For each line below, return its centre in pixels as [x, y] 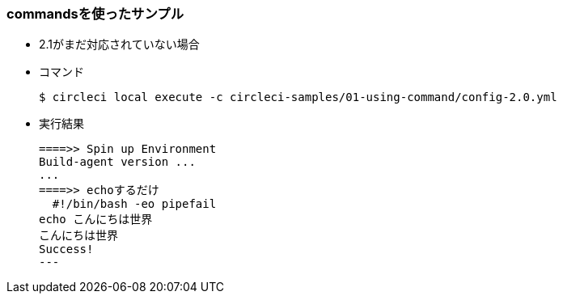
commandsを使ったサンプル [95, 14]
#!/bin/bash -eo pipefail [134, 204]
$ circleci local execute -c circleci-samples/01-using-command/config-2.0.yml [298, 97]
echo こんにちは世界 [96, 220]
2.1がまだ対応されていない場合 [119, 44]
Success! [66, 249]
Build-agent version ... [117, 162]
